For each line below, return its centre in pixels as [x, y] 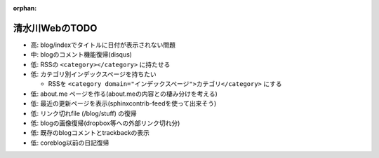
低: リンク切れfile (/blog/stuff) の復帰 [84, 113]
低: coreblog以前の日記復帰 [70, 143]
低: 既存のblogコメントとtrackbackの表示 [90, 133]
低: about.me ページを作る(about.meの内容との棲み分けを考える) [124, 94]
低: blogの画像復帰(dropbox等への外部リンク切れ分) [105, 123]
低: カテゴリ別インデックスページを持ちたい [94, 74]
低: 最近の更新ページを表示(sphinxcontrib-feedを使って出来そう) [124, 103]
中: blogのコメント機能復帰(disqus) [81, 55]
